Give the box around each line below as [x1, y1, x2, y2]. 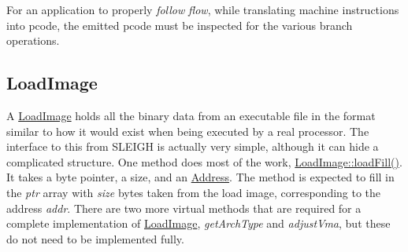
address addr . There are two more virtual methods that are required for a [6, 199, 362, 216]
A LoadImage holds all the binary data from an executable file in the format [6, 107, 376, 123]
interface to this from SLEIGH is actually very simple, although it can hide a [6, 138, 379, 155]
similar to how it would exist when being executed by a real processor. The [6, 122, 369, 139]
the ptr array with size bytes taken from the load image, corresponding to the [6, 184, 381, 200]
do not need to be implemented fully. [6, 230, 184, 247]
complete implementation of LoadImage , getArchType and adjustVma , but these [6, 215, 391, 232]
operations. [6, 32, 60, 49]
